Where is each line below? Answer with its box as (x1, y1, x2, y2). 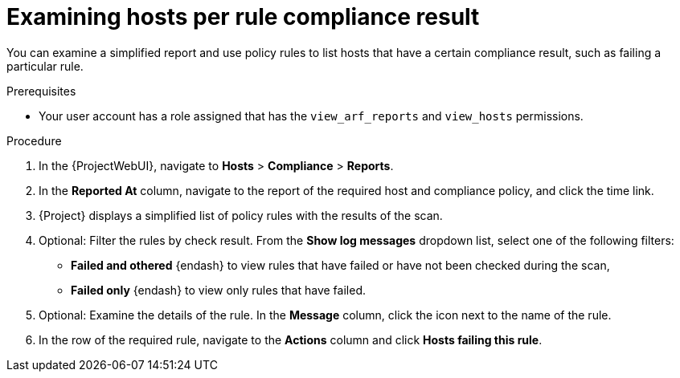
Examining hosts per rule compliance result (6, 3, 480, 30)
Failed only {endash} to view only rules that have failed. (71, 282, 366, 297)
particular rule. (6, 59, 84, 73)
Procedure (6, 133, 62, 148)
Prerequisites (6, 83, 76, 98)
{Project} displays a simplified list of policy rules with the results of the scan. (39, 208, 443, 222)
